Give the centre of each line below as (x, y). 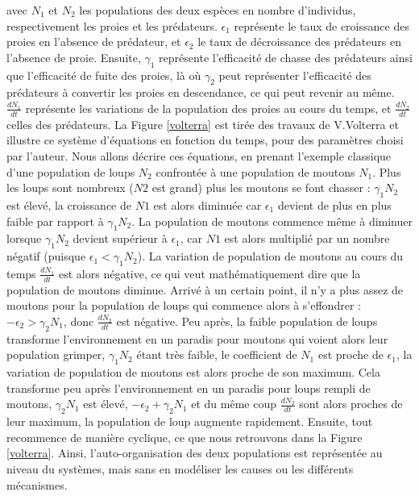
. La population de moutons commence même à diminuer (272, 221)
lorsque (24, 238)
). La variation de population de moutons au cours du (270, 256)
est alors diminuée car (207, 204)
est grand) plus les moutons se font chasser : (261, 188)
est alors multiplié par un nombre (307, 238)
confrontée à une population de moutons (255, 171)
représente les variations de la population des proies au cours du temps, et (208, 108)
